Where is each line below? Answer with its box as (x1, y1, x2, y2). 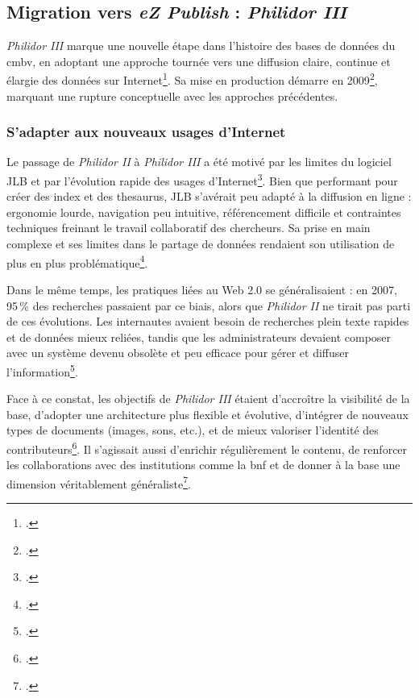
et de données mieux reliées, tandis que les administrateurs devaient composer (6, 328, 392, 345)
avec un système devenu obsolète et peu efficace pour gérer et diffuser (6, 344, 350, 361)
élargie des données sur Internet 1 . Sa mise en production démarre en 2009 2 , (6, 69, 378, 89)
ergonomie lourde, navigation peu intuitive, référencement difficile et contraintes (6, 203, 401, 220)
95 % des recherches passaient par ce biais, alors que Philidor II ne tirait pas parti (6, 297, 411, 314)
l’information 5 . (6, 360, 78, 380)
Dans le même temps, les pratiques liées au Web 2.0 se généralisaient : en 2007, (6, 280, 397, 297)
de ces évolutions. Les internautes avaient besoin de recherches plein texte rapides (6, 313, 409, 330)
